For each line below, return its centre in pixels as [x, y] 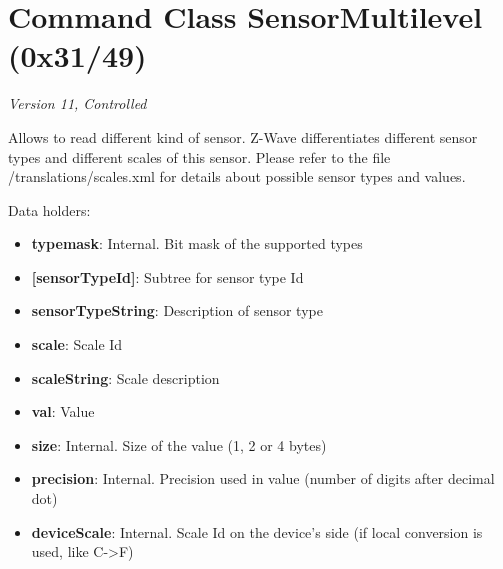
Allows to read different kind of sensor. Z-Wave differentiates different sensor [243, 136]
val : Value [63, 411]
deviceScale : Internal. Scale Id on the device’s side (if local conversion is [257, 531]
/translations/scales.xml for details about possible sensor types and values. [237, 176]
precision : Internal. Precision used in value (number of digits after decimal [263, 478]
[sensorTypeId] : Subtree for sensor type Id [167, 276]
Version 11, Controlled [77, 103]
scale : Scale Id [77, 344]
